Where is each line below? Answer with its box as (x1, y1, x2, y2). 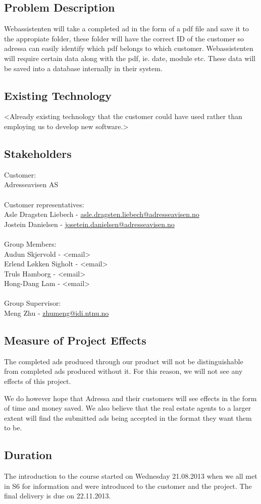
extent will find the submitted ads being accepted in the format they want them (4, 412, 252, 423)
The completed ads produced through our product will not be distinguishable (4, 356, 243, 366)
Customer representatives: (4, 199, 84, 209)
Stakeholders (4, 145, 72, 161)
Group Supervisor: (4, 298, 61, 308)
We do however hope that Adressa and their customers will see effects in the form (4, 393, 257, 403)
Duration (4, 447, 53, 463)
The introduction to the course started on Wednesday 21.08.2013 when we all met (4, 471, 257, 481)
